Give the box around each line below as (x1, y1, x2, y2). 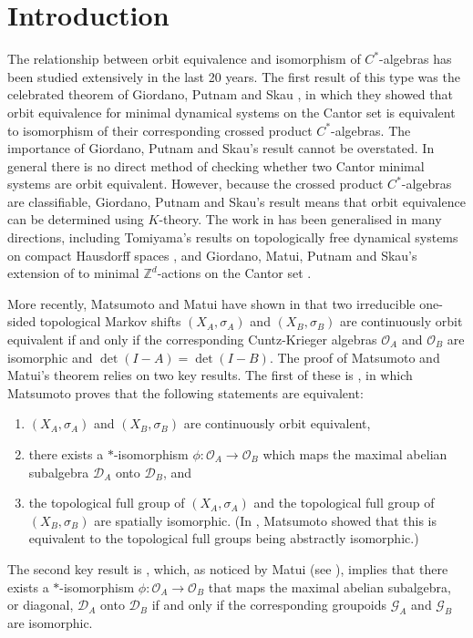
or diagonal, (7, 595, 74, 614)
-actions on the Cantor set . (157, 263, 312, 283)
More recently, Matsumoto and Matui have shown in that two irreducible (7, 293, 416, 313)
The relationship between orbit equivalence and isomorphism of (7, 49, 361, 68)
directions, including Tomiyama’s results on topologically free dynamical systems (7, 228, 458, 247)
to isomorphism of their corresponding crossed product (7, 120, 313, 139)
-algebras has (379, 49, 452, 68)
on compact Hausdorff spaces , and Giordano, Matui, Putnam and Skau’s (7, 245, 417, 264)
